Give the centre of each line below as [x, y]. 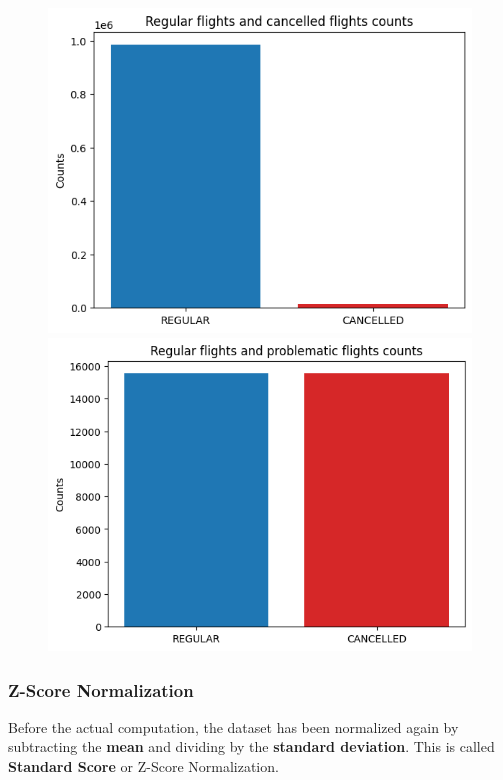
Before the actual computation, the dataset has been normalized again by [233, 726]
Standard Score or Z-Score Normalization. [143, 766]
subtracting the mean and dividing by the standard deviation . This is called [251, 746]
